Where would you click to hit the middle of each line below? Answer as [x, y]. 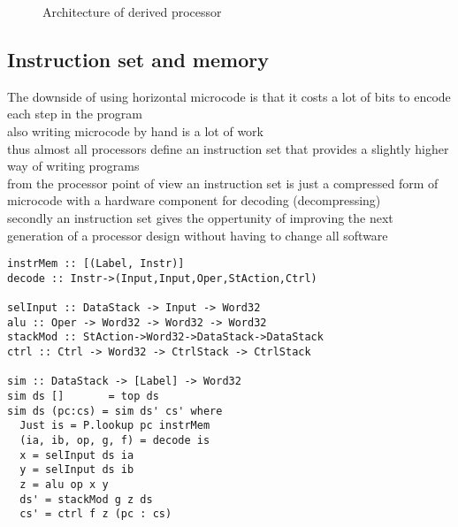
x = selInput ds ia [77, 455]
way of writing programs [73, 166]
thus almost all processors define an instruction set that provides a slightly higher [228, 148]
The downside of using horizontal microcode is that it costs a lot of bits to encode [229, 96]
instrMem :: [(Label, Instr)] [96, 264]
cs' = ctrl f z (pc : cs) [96, 514]
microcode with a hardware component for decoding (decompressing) [194, 200]
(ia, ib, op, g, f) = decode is [115, 441]
